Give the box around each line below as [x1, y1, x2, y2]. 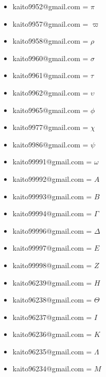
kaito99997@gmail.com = [12, 242, 92, 253]
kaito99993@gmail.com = [12, 191, 92, 201]
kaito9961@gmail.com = [12, 70, 89, 81]
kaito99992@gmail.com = [12, 173, 92, 184]
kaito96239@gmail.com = [12, 277, 92, 288]
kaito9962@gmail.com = [12, 87, 89, 98]
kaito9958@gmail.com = [12, 35, 89, 46]
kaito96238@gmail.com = [12, 294, 92, 305]
